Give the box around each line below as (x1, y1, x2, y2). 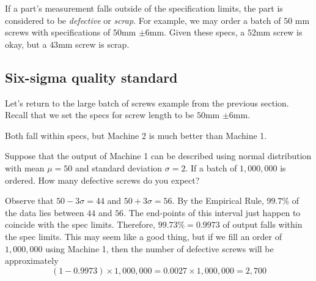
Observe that (5, 194, 54, 207)
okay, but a (5, 37, 47, 50)
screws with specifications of (5, 26, 111, 39)
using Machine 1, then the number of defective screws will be (45, 242, 274, 255)
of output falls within (222, 218, 303, 231)
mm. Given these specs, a (149, 26, 245, 39)
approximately (5, 254, 59, 267)
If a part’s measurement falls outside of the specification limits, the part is (5, 2, 283, 14)
